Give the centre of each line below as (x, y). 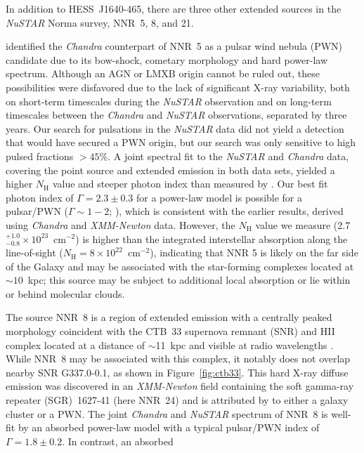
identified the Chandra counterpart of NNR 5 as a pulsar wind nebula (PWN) (174, 46)
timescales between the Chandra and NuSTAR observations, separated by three (176, 115)
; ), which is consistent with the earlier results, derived (226, 211)
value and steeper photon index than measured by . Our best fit (190, 184)
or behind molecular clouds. (65, 293)
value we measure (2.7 (303, 224)
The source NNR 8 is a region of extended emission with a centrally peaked (169, 317)
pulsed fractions (40, 156)
